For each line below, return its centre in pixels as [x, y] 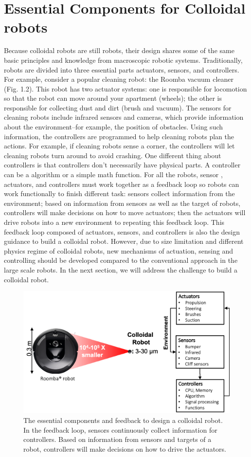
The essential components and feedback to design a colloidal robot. [123, 420]
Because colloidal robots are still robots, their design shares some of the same [119, 50]
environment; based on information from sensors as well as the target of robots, [122, 203]
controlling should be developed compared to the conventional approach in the [121, 260]
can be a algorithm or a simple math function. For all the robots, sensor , [113, 174]
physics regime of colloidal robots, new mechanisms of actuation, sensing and [119, 250]
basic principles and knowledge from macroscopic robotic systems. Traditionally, [123, 60]
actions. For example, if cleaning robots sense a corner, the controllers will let [119, 146]
